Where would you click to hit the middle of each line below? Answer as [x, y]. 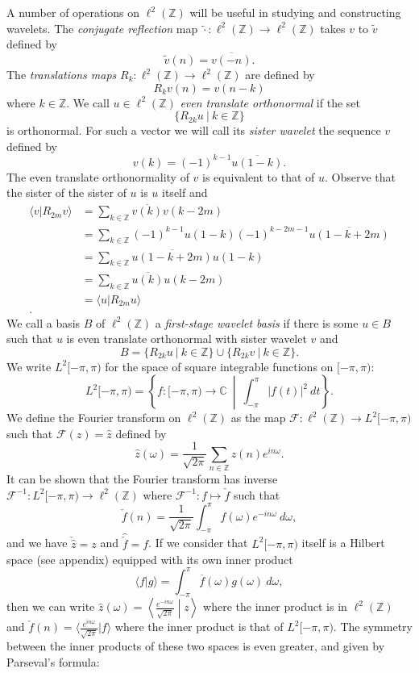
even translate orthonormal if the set [270, 102]
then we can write [51, 606]
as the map [258, 418]
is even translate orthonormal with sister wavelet [187, 339]
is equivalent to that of [259, 176]
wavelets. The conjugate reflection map [102, 28]
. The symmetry [373, 627]
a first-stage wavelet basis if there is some [257, 322]
